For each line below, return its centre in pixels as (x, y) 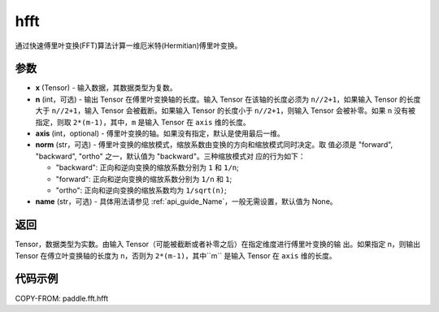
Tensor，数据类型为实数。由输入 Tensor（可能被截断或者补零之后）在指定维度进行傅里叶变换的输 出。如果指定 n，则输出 (217, 245)
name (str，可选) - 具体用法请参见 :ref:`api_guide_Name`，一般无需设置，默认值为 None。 (186, 201)
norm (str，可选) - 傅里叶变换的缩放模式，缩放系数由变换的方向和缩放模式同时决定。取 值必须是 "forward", (214, 145)
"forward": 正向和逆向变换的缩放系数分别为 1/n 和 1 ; (144, 179)
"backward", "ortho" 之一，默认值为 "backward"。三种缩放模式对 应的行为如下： (170, 156)
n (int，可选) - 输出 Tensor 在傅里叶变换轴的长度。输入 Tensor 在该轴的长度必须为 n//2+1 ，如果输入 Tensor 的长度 (228, 99)
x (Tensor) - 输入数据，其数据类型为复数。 (106, 88)
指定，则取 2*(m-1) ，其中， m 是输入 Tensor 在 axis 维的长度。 (143, 122)
